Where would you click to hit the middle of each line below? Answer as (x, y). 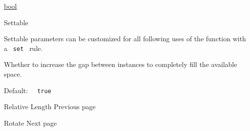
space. (13, 74)
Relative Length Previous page (50, 106)
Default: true (28, 90)
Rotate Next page (31, 123)
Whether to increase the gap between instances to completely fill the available (121, 64)
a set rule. (23, 48)
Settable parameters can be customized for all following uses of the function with (125, 39)
